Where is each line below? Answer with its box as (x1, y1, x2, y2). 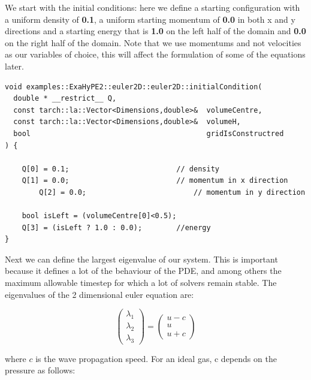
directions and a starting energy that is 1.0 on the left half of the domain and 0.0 (5, 25, 306, 37)
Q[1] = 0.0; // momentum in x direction (22, 176, 288, 185)
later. (5, 59, 24, 72)
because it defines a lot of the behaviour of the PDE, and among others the (5, 264, 282, 277)
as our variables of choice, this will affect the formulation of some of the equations (5, 48, 306, 61)
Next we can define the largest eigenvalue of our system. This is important (5, 252, 278, 265)
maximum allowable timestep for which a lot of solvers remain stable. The (5, 276, 277, 289)
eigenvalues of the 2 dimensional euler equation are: (5, 288, 194, 300)
